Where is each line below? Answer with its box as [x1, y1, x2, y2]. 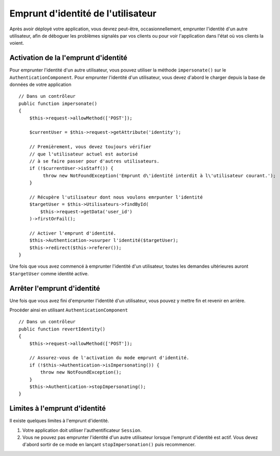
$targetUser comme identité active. [9, 270, 89, 276]
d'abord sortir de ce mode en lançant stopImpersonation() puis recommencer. [22, 442, 196, 448]
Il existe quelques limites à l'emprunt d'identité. [9, 417, 109, 424]
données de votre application [9, 81, 71, 87]
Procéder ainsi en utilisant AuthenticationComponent [9, 307, 128, 313]
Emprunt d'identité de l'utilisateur [9, 8, 157, 19]
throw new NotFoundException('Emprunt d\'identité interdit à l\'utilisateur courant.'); [43, 172, 276, 179]
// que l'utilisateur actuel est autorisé [29, 151, 138, 157]
